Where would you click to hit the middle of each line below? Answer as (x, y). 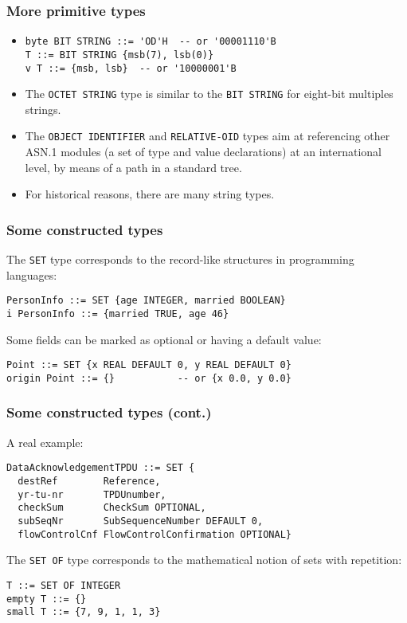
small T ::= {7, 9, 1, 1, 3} (84, 612)
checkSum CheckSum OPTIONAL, (112, 508)
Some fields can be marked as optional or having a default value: (164, 339)
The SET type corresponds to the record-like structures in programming (180, 259)
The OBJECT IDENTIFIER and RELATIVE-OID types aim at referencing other (207, 136)
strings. (43, 109)
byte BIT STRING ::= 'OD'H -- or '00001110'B (151, 42)
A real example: (45, 442)
